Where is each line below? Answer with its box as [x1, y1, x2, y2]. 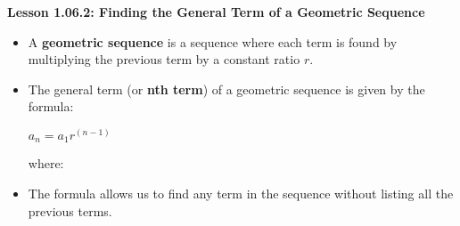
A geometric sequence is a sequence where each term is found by [28, 32, 398, 51]
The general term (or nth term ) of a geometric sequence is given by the [28, 79, 425, 98]
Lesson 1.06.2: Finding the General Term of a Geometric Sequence [7, 3, 425, 20]
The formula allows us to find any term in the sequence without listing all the [28, 184, 454, 203]
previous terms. [28, 201, 112, 220]
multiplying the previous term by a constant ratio [28, 50, 300, 69]
